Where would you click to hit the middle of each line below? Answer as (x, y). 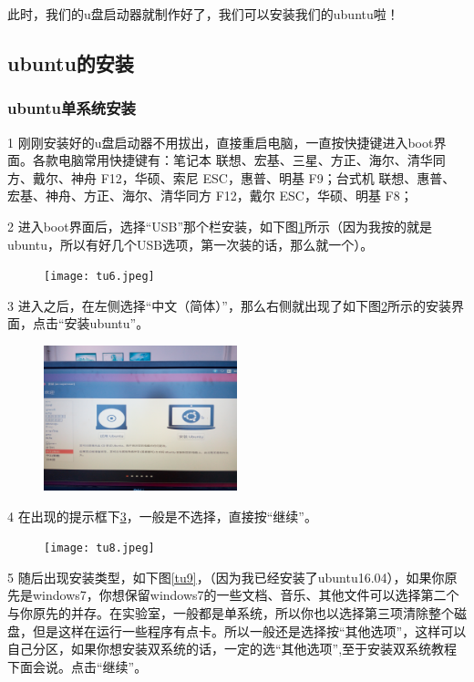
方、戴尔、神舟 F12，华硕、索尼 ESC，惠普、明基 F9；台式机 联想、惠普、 (232, 177)
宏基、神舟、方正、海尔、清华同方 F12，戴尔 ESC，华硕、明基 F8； (210, 196)
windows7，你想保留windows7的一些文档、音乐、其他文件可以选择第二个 (246, 595)
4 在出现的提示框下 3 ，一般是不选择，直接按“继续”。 (162, 516)
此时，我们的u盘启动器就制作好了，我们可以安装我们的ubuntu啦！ (203, 14)
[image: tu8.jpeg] (99, 548)
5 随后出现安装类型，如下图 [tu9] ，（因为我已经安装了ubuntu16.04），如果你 (226, 577)
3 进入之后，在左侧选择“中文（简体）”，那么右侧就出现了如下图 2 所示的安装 (229, 305)
